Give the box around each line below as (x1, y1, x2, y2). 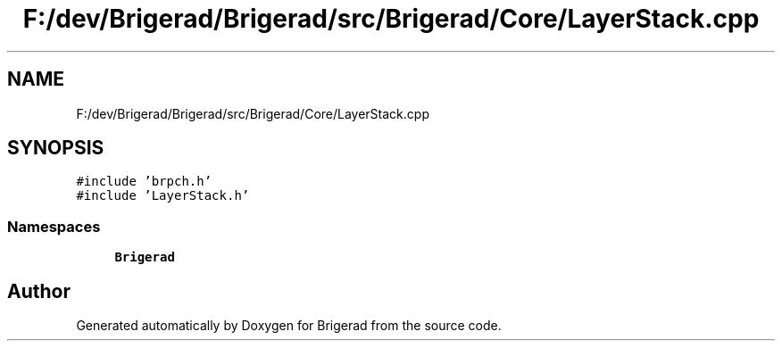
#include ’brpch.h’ (76, 174, 212, 189)
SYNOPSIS (7, 137, 104, 160)
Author (7, 279, 71, 302)
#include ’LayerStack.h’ (76, 188, 250, 203)
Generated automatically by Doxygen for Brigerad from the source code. (76, 318, 502, 334)
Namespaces (7, 217, 101, 236)
